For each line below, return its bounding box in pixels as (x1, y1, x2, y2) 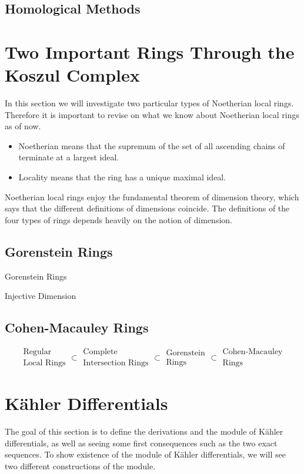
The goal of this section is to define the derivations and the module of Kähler (5, 425, 283, 438)
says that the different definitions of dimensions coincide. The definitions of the (5, 202, 290, 214)
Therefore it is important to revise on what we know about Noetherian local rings (5, 108, 299, 120)
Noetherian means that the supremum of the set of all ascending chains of (18, 139, 285, 152)
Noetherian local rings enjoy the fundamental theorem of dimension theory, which (5, 190, 299, 203)
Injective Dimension (5, 290, 76, 302)
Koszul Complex (5, 63, 140, 87)
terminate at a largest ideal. (18, 151, 119, 163)
